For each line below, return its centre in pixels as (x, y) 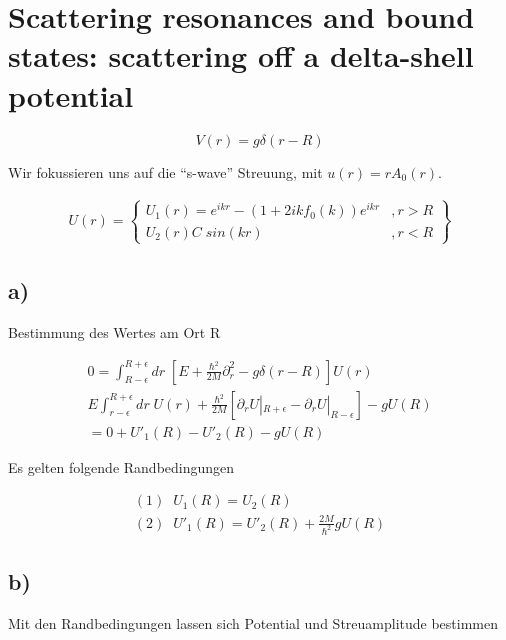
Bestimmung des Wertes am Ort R (114, 331)
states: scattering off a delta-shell (241, 55)
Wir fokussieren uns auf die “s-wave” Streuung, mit (165, 171)
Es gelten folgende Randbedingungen (121, 466)
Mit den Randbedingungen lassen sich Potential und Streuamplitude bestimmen (253, 622)
